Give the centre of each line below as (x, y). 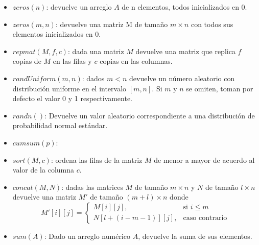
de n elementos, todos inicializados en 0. (184, 7)
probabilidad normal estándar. (60, 125)
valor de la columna (43, 170)
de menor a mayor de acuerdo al (204, 160)
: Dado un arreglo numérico (87, 236)
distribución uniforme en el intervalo (69, 88)
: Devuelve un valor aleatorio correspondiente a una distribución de (150, 115)
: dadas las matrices (92, 187)
